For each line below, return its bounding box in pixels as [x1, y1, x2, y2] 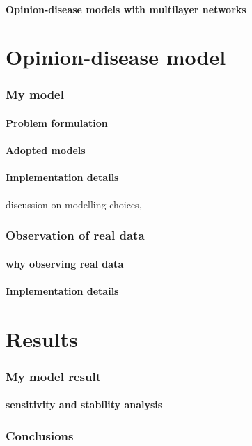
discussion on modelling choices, [6, 197, 142, 211]
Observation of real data [6, 226, 145, 244]
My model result [6, 367, 102, 385]
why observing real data [6, 256, 124, 270]
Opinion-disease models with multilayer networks [6, 1, 246, 16]
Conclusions [6, 426, 74, 444]
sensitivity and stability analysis [6, 397, 163, 412]
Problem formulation [6, 116, 108, 130]
